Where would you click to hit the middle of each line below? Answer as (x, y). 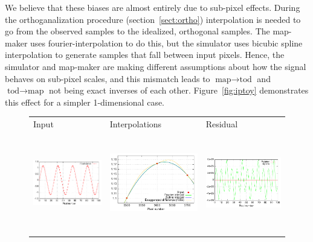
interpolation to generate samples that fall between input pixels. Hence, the (145, 55)
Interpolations (136, 124)
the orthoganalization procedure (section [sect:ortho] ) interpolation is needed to (153, 19)
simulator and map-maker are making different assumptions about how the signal (156, 66)
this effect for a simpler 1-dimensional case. (85, 102)
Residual (222, 124)
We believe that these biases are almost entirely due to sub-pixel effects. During (153, 7)
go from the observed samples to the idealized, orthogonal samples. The (137, 31)
